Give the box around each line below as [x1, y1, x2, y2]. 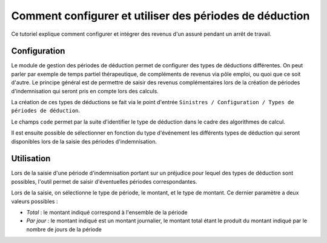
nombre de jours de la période [26, 225, 102, 233]
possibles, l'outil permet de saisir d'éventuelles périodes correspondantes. [11, 178, 197, 185]
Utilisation [11, 153, 51, 164]
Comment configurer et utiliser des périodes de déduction [11, 9, 310, 22]
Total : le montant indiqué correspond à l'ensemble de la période [26, 209, 188, 216]
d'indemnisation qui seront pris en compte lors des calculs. [11, 87, 159, 95]
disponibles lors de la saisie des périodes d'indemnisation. [11, 138, 157, 145]
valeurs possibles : [11, 198, 58, 205]
